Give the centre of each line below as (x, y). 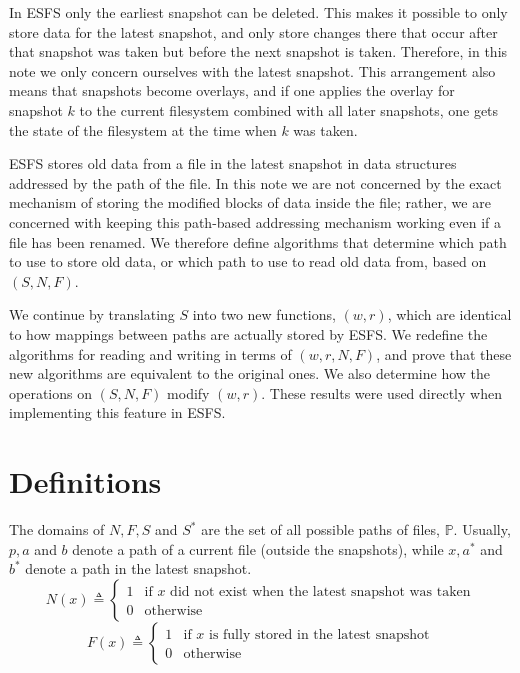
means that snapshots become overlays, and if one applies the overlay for (232, 90)
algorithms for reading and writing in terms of (150, 353)
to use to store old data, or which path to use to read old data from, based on (248, 261)
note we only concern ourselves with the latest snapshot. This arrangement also (252, 70)
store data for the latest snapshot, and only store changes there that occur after (253, 31)
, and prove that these (444, 353)
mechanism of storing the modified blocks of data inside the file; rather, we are (250, 202)
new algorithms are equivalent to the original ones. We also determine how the (250, 373)
